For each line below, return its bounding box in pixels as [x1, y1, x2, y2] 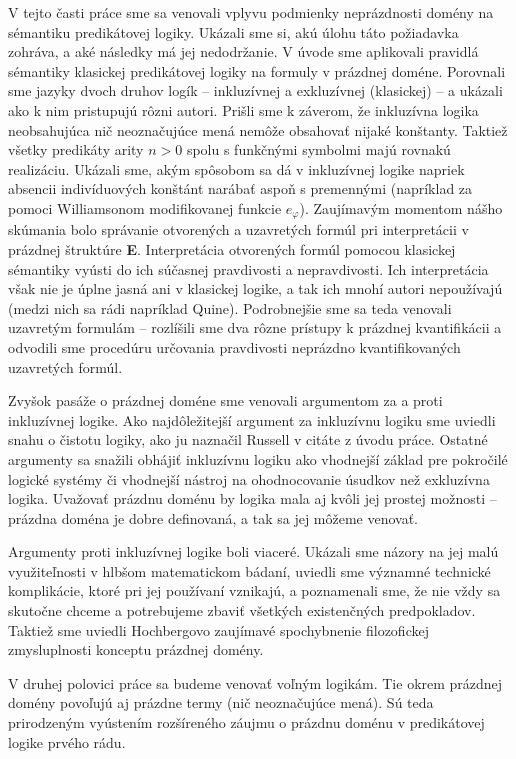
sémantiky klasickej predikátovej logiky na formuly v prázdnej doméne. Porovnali [8, 60, 506, 81]
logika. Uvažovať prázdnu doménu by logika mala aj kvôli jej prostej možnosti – [8, 488, 497, 509]
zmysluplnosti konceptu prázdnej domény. [8, 639, 264, 660]
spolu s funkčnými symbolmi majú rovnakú [186, 139, 451, 160]
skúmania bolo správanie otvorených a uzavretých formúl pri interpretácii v [8, 219, 469, 240]
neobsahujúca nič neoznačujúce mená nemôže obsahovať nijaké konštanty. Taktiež [8, 119, 508, 140]
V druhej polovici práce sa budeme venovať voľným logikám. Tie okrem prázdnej [8, 672, 503, 693]
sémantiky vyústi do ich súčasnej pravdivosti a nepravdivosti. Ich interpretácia [8, 258, 489, 279]
